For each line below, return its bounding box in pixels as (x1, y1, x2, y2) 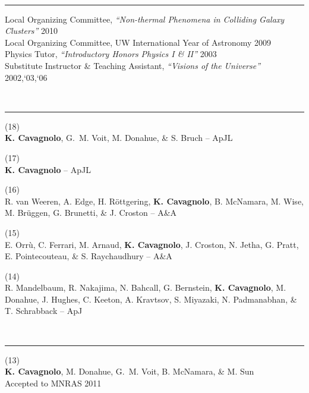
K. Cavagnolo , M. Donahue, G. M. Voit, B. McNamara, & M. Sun (5, 365, 254, 378)
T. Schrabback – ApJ (5, 304, 83, 317)
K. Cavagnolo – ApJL (5, 163, 92, 175)
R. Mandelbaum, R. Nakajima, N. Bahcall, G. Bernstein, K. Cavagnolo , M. (5, 281, 286, 294)
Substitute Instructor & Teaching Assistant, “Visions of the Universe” (5, 59, 261, 71)
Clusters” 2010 (5, 24, 58, 37)
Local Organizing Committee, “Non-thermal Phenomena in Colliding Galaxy (5, 12, 285, 25)
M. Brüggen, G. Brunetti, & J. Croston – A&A (5, 206, 177, 219)
